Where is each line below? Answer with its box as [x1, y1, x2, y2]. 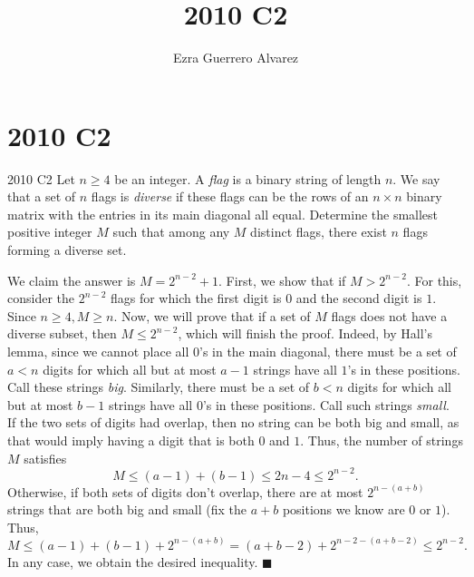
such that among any [112, 222, 230, 241]
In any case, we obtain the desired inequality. [7, 552, 258, 571]
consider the [7, 288, 75, 308]
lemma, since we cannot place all [7, 342, 189, 360]
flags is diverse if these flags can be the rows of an [91, 187, 369, 206]
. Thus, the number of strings [300, 430, 463, 449]
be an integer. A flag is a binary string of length [114, 169, 382, 188]
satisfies [24, 448, 67, 467]
